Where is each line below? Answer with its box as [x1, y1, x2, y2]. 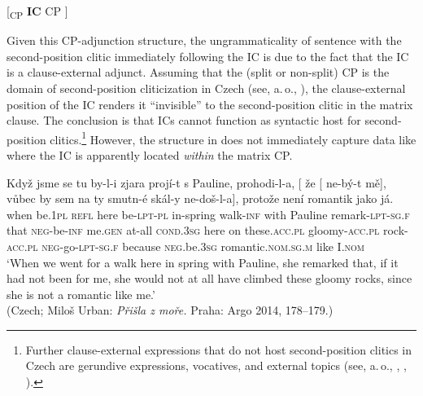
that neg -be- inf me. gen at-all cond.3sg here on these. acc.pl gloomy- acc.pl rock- [7, 222, 408, 239]
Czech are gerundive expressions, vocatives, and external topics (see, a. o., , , [25, 357, 407, 374]
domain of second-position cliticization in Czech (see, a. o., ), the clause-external [7, 79, 406, 96]
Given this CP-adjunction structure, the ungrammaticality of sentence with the [7, 32, 402, 49]
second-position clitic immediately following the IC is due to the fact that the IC [7, 47, 409, 64]
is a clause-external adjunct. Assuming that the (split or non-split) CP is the [7, 64, 390, 81]
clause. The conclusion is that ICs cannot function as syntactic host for [7, 112, 361, 129]
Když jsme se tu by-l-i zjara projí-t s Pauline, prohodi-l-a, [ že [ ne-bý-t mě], [7, 174, 386, 191]
